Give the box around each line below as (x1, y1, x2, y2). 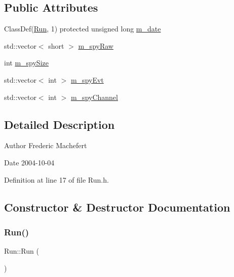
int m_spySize (4, 57, 49, 68)
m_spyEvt (70, 74, 104, 85)
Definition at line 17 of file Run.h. (4, 174, 109, 185)
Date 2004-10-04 (4, 157, 55, 167)
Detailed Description (4, 116, 115, 132)
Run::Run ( (4, 246, 39, 256)
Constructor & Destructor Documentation (4, 199, 230, 215)
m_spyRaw (78, 40, 113, 51)
